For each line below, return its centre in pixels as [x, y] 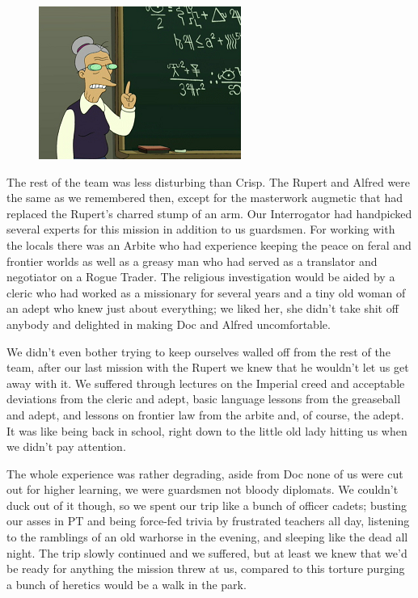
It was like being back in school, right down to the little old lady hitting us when [207, 430]
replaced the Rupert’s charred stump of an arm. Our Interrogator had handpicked [209, 213]
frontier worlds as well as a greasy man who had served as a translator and [192, 261]
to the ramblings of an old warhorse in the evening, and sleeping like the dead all [207, 537]
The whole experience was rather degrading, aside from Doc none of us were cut [205, 473]
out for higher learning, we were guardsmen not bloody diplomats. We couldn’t [203, 489]
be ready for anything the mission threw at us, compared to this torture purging [206, 569]
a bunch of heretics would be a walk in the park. [127, 584]
